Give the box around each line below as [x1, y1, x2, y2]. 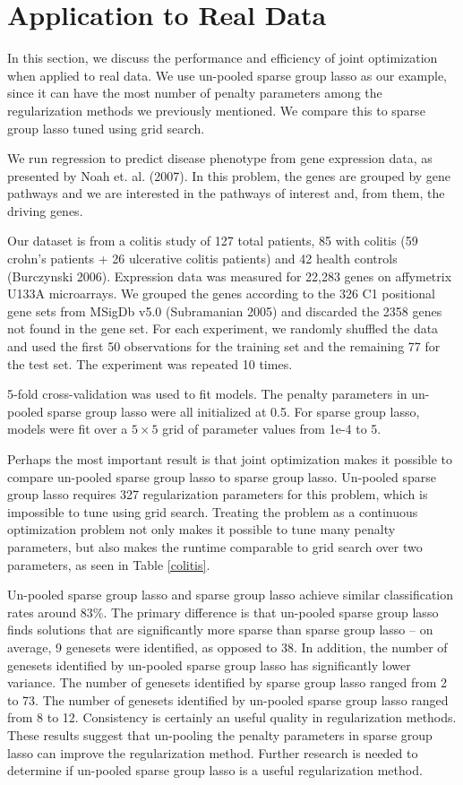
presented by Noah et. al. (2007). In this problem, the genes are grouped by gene [7, 166, 451, 185]
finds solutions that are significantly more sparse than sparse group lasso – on [7, 620, 433, 639]
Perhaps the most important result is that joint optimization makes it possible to [7, 450, 453, 468]
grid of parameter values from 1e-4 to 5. [162, 419, 382, 438]
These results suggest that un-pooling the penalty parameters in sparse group [7, 725, 433, 744]
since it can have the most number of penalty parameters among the [7, 83, 382, 102]
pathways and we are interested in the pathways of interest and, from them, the [7, 184, 445, 203]
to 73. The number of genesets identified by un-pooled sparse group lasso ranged [7, 690, 449, 709]
